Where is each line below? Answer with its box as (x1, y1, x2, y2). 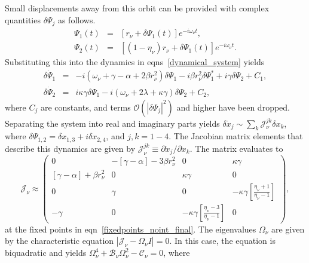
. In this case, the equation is (169, 234, 276, 247)
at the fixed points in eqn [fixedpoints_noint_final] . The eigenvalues (5, 222, 256, 235)
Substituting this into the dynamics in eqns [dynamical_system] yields (5, 56, 265, 68)
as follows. (57, 13, 96, 26)
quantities (5, 13, 41, 26)
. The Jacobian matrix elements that (169, 130, 303, 142)
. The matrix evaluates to (189, 142, 283, 154)
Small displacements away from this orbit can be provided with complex (5, 2, 270, 14)
